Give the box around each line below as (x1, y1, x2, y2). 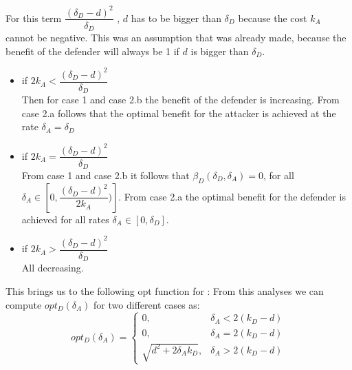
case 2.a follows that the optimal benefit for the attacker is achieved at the (21, 105, 336, 120)
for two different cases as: (93, 297, 200, 311)
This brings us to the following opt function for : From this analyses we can (5, 284, 324, 298)
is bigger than (190, 43, 249, 58)
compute (5, 297, 42, 311)
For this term (5, 10, 62, 25)
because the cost (238, 10, 307, 25)
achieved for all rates (21, 212, 109, 226)
